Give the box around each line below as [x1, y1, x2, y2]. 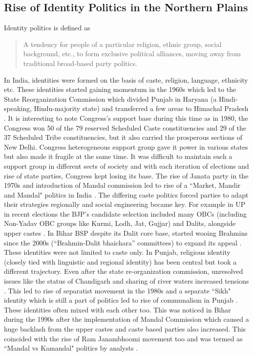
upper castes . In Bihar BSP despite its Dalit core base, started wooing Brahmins [4, 228, 248, 238]
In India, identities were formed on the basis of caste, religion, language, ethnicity [4, 74, 248, 85]
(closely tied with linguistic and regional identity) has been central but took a [4, 256, 237, 267]
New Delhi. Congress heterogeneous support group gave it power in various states [4, 141, 248, 152]
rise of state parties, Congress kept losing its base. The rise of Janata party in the [4, 170, 249, 180]
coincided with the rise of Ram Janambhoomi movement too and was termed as [4, 333, 243, 343]
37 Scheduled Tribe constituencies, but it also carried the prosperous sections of [4, 132, 243, 142]
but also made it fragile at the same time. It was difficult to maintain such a [4, 151, 232, 161]
